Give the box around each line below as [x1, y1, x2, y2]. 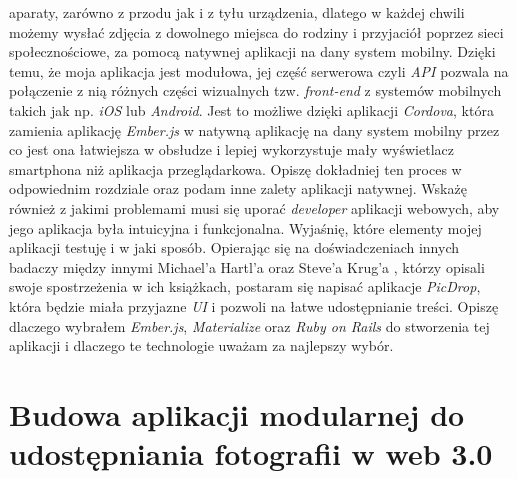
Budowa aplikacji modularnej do [9, 393, 465, 434]
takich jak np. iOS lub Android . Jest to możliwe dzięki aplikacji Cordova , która [9, 99, 494, 120]
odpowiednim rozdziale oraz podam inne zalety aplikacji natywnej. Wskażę [9, 178, 467, 199]
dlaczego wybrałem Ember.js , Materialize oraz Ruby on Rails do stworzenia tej [9, 315, 490, 336]
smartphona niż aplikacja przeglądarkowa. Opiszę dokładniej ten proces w [9, 158, 462, 179]
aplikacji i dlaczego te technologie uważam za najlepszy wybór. [9, 335, 394, 356]
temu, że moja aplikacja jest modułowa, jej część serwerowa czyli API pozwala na [9, 60, 509, 81]
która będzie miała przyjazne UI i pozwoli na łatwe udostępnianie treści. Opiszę [9, 295, 499, 316]
